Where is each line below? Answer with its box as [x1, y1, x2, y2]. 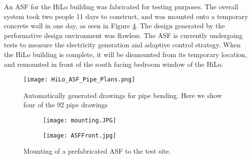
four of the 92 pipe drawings [23, 99, 108, 110]
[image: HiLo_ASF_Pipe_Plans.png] [23, 76, 136, 83]
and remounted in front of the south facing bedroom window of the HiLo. [4, 59, 223, 69]
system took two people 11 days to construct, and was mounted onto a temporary [4, 11, 248, 21]
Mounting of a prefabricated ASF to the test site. [23, 146, 171, 156]
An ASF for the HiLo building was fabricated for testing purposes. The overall [4, 1, 238, 11]
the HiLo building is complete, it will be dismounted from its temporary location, [4, 49, 247, 59]
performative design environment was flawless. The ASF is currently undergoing [4, 30, 243, 40]
